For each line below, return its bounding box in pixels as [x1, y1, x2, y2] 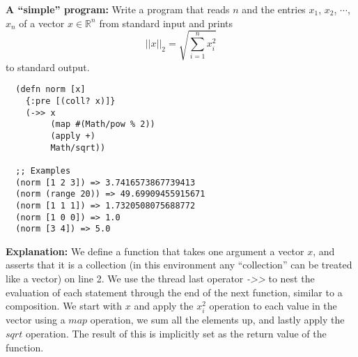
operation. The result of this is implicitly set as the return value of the [25, 326, 327, 340]
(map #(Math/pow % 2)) [50, 119, 155, 130]
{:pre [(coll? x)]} [25, 96, 116, 106]
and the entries [242, 2, 306, 16]
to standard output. [6, 59, 90, 74]
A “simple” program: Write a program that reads [6, 2, 230, 16]
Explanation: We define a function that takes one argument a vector [6, 243, 304, 258]
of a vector [19, 15, 65, 30]
